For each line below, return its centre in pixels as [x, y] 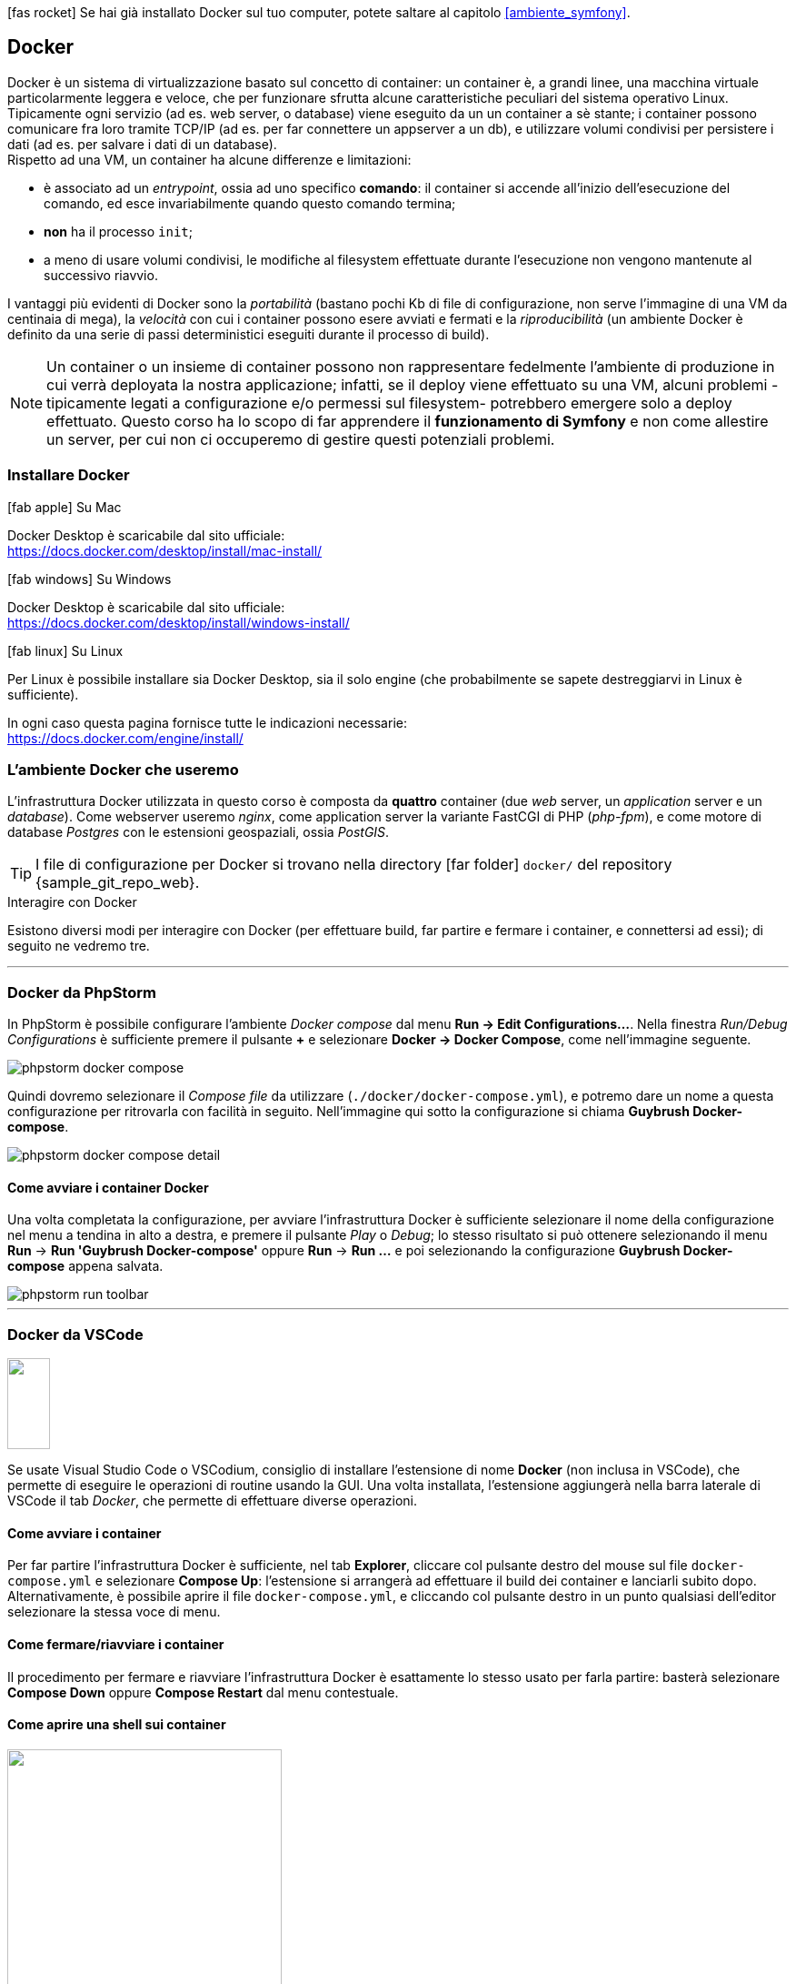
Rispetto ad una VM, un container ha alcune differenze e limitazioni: [209, 159]
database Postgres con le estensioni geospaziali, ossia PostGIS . [199, 832]
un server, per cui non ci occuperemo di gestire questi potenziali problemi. [301, 439]
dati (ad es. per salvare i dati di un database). [142, 144]
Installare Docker [69, 475]
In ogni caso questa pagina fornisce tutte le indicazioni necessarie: [207, 722]
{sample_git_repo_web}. [118, 883]
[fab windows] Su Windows [90, 579]
